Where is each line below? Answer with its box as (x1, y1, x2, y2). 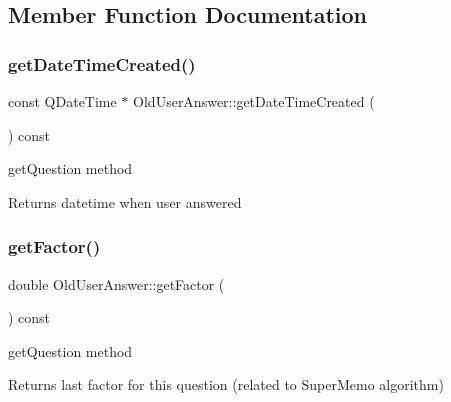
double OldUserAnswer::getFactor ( (8, 273, 225, 294)
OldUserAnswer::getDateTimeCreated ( (133, 91, 375, 111)
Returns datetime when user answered (8, 191, 242, 212)
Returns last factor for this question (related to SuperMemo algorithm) (8, 374, 444, 395)
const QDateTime (8, 91, 117, 111)
